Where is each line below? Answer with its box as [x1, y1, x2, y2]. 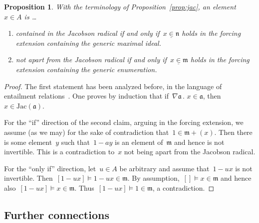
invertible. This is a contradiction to [4, 146, 115, 157]
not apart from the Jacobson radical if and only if [15, 54, 167, 65]
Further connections [4, 207, 109, 222]
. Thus [74, 182, 94, 193]
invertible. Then [4, 173, 53, 183]
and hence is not [174, 136, 225, 147]
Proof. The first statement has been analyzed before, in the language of [4, 81, 222, 91]
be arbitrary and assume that [119, 163, 210, 173]
